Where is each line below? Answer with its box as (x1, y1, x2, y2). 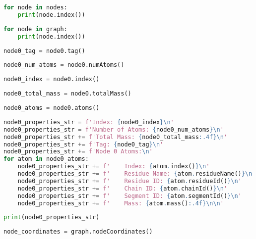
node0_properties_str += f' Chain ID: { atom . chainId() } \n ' (17, 185, 228, 192)
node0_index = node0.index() (3, 76, 100, 83)
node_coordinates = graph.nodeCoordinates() (3, 228, 153, 236)
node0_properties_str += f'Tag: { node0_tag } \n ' (3, 141, 164, 148)
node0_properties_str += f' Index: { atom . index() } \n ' (17, 163, 210, 170)
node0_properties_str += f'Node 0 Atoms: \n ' (3, 148, 153, 155)
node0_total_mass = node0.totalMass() (3, 90, 131, 97)
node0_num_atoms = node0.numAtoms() (3, 61, 125, 69)
